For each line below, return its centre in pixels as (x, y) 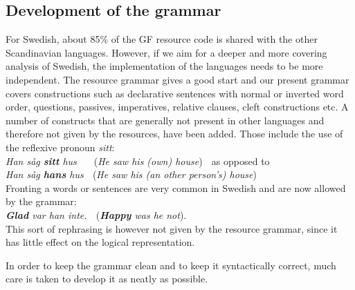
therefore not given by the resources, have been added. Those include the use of (174, 134)
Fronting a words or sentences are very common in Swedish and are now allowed (176, 187)
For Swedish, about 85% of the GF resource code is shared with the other (162, 39)
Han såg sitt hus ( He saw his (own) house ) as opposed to (138, 161)
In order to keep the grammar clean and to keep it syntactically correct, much (171, 265)
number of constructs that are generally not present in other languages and (165, 120)
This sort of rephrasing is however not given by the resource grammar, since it (172, 228)
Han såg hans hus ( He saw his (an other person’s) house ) (131, 174)
